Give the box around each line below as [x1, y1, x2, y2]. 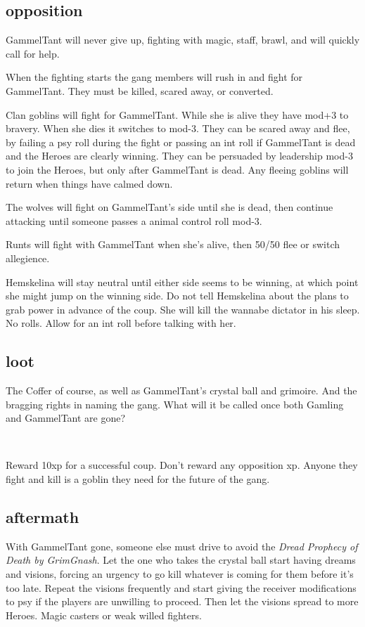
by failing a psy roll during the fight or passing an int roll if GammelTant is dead [6, 134, 356, 149]
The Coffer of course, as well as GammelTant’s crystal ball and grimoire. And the [6, 383, 357, 398]
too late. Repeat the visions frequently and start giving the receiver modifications [6, 580, 357, 595]
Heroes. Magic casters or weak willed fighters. [6, 607, 202, 622]
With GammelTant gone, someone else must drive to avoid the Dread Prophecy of [6, 538, 358, 553]
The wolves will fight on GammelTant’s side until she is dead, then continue [6, 200, 333, 214]
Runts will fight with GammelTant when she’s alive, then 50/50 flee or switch [6, 237, 340, 252]
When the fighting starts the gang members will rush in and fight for [6, 70, 303, 84]
